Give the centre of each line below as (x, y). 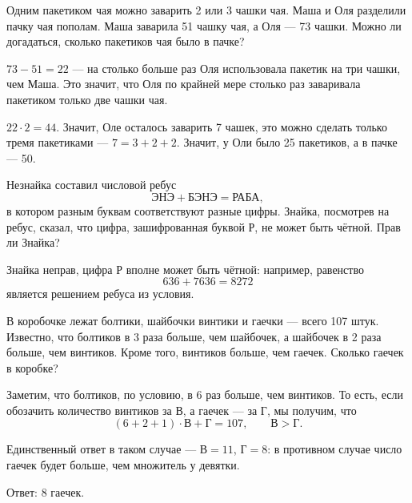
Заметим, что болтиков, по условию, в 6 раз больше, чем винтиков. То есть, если (205, 394)
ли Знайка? (33, 242)
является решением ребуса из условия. (100, 294)
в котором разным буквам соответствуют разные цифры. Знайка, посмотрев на (198, 210)
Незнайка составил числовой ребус (92, 185)
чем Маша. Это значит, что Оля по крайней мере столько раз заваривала (184, 84)
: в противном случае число (335, 449)
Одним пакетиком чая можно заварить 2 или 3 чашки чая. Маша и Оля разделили (206, 10)
